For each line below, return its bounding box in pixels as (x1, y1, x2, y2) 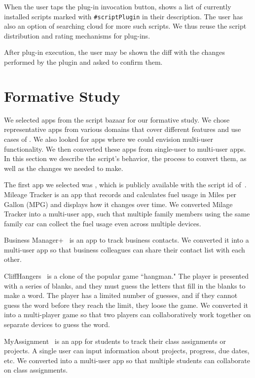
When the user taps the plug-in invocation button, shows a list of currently (4, 1, 231, 11)
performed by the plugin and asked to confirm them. (4, 57, 163, 67)
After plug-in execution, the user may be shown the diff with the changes (4, 47, 225, 57)
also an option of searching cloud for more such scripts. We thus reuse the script (4, 21, 247, 31)
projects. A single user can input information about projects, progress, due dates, (4, 345, 250, 356)
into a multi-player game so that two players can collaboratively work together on (4, 309, 251, 320)
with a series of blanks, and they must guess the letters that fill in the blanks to (4, 280, 246, 291)
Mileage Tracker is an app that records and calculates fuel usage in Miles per (4, 189, 237, 199)
